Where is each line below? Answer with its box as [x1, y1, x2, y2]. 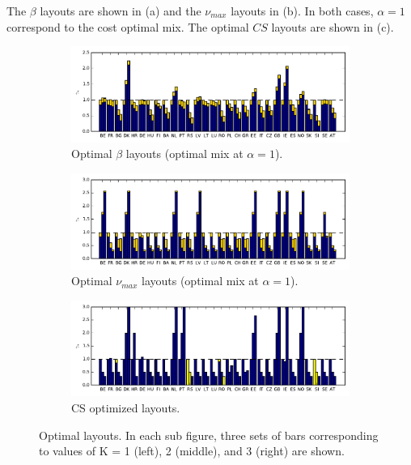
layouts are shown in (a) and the [40, 2, 201, 19]
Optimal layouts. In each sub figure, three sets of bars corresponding [39, 426, 379, 443]
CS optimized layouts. [71, 399, 180, 416]
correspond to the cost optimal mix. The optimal [6, 18, 249, 35]
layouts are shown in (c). [271, 18, 394, 35]
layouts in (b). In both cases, [231, 2, 374, 19]
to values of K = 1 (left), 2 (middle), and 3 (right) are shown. [39, 442, 345, 459]
